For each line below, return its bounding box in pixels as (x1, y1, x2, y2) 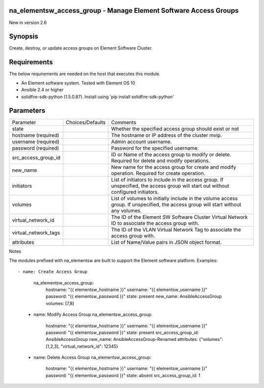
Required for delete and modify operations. (110, 157, 210, 164)
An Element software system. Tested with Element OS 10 (21, 80, 135, 86)
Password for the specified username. (110, 145, 199, 152)
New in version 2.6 (9, 20, 47, 26)
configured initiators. (110, 189, 159, 196)
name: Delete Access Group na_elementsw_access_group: (33, 355, 152, 361)
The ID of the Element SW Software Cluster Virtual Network (110, 214, 248, 221)
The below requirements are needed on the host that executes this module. (9, 71, 161, 77)
